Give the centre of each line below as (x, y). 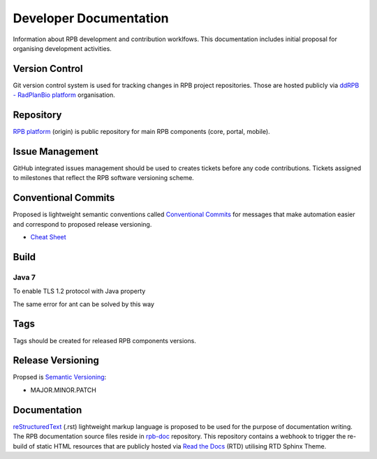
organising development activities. (62, 48)
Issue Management (56, 151)
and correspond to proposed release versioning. (82, 224)
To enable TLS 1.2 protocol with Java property (79, 291)
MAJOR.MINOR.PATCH (64, 390)
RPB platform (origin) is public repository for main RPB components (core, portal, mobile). (141, 132)
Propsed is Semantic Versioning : (60, 377)
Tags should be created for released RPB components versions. (105, 340)
